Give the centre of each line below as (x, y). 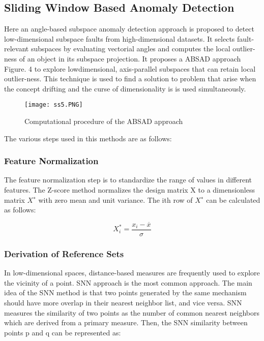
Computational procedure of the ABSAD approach (104, 121)
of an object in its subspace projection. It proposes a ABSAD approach (130, 58)
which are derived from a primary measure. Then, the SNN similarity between (126, 322)
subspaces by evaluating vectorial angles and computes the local (130, 49)
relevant (17, 49)
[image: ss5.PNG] (54, 105)
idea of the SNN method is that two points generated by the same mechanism (125, 292)
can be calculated (233, 199)
